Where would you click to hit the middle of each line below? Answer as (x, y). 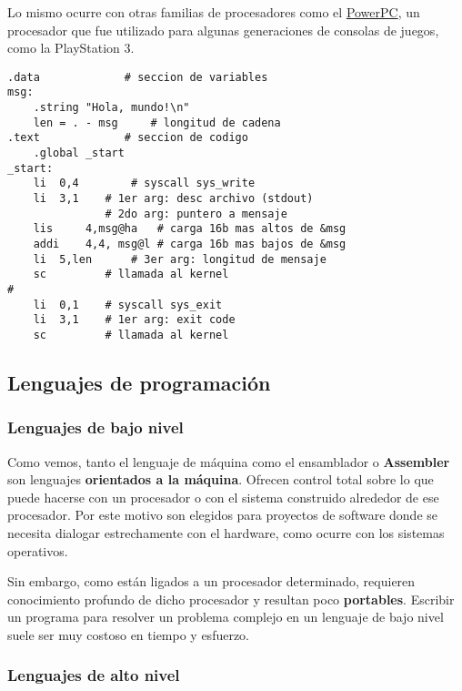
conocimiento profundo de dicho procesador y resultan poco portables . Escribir (231, 599)
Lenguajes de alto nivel (94, 675)
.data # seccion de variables (138, 77)
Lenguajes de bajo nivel (95, 427)
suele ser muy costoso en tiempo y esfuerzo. (129, 634)
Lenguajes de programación (139, 382)
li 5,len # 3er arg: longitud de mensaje (180, 259)
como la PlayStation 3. (71, 48)
